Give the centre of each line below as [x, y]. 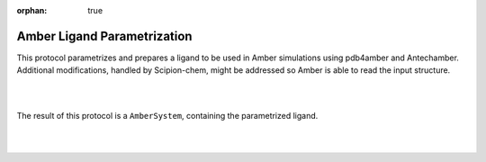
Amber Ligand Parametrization [104, 36]
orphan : [32, 10]
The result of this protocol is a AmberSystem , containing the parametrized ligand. [167, 116]
